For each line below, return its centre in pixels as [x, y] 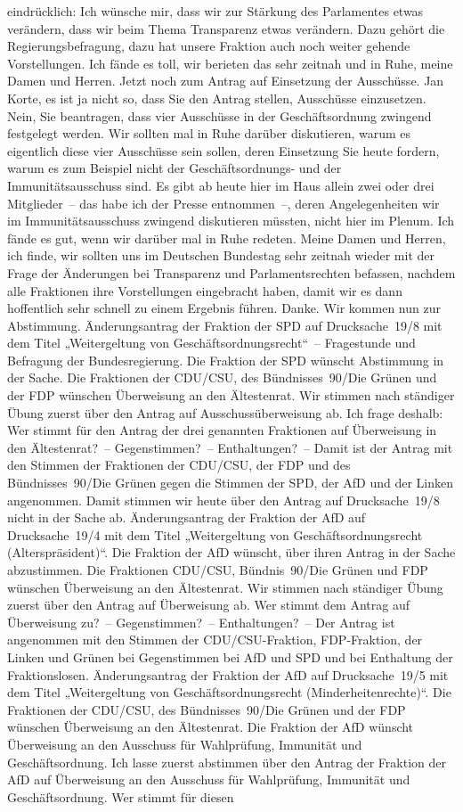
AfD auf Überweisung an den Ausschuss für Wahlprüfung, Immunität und [209, 779]
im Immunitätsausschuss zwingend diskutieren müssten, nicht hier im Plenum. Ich [231, 221]
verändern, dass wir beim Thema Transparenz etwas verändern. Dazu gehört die [226, 28]
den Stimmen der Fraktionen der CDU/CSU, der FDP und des [179, 465]
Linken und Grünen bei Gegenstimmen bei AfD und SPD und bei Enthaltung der [230, 656]
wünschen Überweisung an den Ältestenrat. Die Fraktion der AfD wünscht [211, 727]
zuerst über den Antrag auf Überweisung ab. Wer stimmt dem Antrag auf [208, 605]
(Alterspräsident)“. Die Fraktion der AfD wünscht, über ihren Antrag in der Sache [231, 552]
